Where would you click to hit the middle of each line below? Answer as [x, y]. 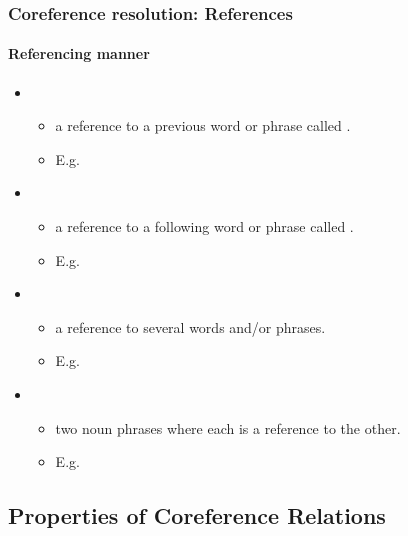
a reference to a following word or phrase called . [204, 226]
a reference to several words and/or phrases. [190, 326]
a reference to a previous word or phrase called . [203, 125]
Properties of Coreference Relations [197, 515]
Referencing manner [79, 53]
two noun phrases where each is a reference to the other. [228, 427]
